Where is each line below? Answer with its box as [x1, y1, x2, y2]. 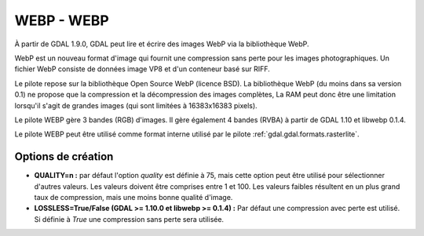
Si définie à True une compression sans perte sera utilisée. [34, 214, 224, 223]
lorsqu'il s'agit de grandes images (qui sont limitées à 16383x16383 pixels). [14, 100, 258, 110]
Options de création [14, 150, 114, 164]
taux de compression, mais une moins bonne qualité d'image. [34, 192, 233, 202]
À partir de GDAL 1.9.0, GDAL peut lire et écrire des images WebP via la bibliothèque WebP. [14, 39, 309, 49]
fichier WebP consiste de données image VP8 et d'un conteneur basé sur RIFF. [14, 64, 270, 74]
